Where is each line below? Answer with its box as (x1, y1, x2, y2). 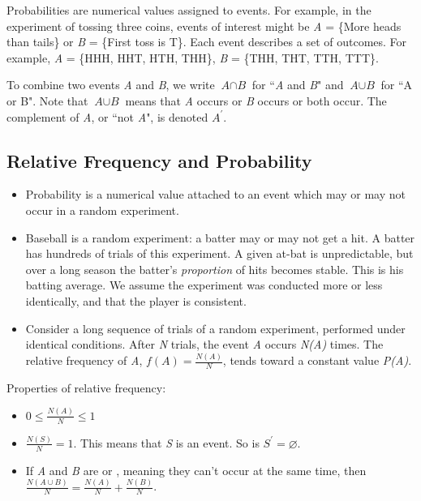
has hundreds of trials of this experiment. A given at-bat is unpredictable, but (25, 245, 414, 262)
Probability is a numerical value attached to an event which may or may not (25, 186, 406, 203)
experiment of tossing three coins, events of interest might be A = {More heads (6, 17, 402, 34)
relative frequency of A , (25, 352, 143, 369)
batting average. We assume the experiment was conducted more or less (25, 276, 383, 293)
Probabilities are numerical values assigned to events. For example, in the (6, 2, 372, 18)
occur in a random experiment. (25, 201, 179, 218)
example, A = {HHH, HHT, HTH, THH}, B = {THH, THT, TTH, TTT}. (6, 49, 379, 66)
